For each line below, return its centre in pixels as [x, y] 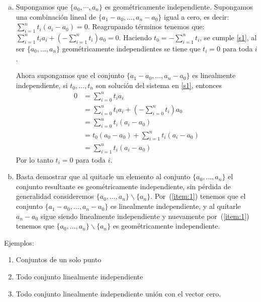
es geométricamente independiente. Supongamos [179, 7]
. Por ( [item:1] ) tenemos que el [198, 196]
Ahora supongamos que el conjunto [70, 75]
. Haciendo [135, 37]
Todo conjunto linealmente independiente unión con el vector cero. [118, 293]
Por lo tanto [34, 159]
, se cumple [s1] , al [228, 37]
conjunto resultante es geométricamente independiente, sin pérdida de [123, 186]
